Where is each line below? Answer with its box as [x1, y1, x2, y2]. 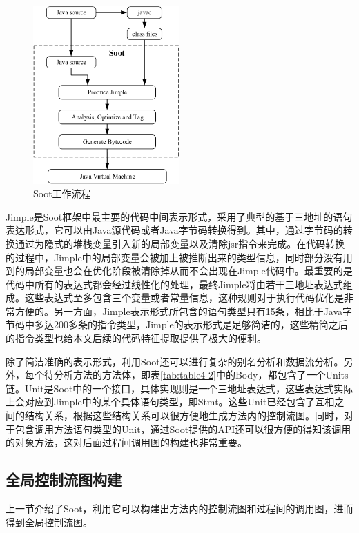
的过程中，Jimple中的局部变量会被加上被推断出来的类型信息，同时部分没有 [6, 250, 343, 264]
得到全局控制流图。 [6, 514, 93, 529]
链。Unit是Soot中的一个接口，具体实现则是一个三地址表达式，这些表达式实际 [6, 381, 353, 395]
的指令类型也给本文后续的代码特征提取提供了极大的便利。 [6, 331, 266, 345]
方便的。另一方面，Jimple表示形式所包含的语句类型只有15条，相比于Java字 [14, 303, 353, 318]
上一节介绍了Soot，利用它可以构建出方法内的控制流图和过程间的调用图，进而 [6, 501, 353, 516]
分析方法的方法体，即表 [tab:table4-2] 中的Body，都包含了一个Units [53, 368, 349, 382]
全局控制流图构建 [6, 469, 122, 490]
